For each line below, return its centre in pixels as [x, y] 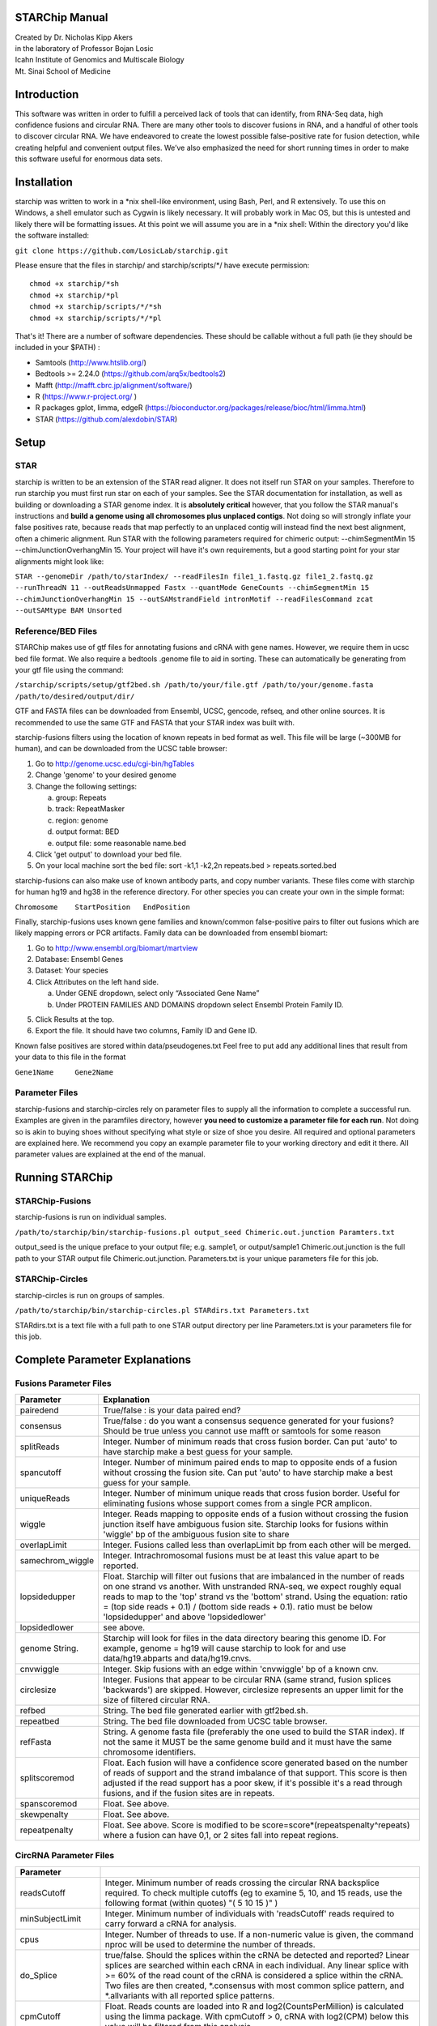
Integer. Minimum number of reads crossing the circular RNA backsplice [242, 1883]
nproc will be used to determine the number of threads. [210, 1944]
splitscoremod [47, 1778]
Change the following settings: [86, 786]
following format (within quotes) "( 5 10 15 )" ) [191, 1903]
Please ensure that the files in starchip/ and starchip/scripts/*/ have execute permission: [162, 265]
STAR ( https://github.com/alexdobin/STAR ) [106, 419]
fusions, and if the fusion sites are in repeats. [189, 1793]
